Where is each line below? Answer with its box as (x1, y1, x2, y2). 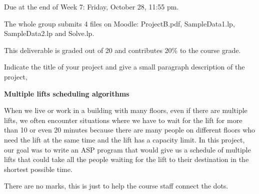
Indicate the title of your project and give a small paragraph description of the (4, 61, 245, 72)
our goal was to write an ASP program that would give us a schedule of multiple (4, 144, 251, 154)
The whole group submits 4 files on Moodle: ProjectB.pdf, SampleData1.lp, (4, 18, 235, 28)
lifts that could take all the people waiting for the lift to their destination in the (4, 154, 249, 164)
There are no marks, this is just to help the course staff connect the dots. (4, 180, 228, 191)
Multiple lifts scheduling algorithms (4, 88, 129, 98)
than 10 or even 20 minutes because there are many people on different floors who (4, 124, 255, 135)
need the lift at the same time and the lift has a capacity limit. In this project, (4, 134, 245, 144)
